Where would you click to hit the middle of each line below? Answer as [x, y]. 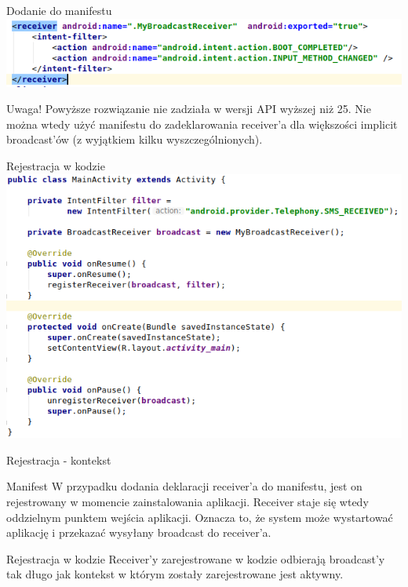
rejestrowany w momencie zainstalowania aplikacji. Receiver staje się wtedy [188, 501]
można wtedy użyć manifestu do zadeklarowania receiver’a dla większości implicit [202, 124]
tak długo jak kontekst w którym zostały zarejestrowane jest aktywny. [175, 574]
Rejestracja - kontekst [59, 459]
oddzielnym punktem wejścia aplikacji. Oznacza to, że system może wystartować [200, 517]
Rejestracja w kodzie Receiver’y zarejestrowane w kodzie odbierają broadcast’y [196, 558]
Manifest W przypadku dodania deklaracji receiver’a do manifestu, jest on [184, 486]
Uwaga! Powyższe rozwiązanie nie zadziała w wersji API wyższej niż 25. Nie [189, 109]
